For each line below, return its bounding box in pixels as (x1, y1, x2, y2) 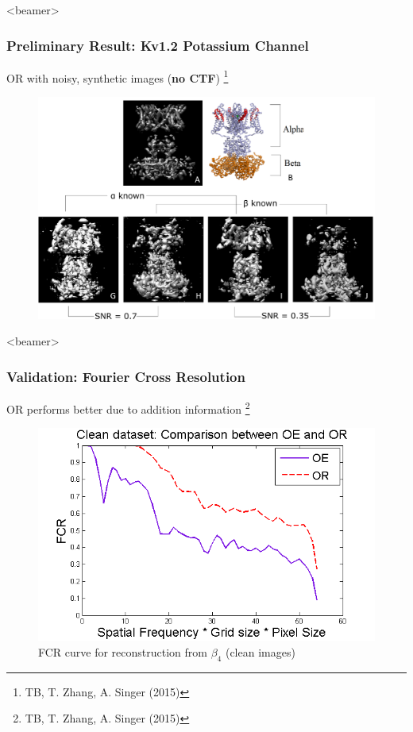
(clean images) (225, 643, 295, 660)
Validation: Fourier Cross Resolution (6, 366, 245, 386)
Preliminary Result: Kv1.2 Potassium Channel (6, 35, 309, 55)
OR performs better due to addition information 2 (6, 398, 250, 417)
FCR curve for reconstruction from (38, 643, 207, 660)
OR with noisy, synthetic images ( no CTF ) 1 (6, 67, 229, 86)
